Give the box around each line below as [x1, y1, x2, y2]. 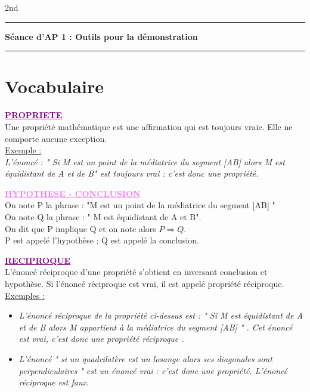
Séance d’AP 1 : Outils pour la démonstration [5, 30, 198, 42]
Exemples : [5, 289, 45, 301]
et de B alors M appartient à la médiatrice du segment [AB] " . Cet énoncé [18, 320, 293, 333]
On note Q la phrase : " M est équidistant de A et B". [5, 211, 201, 223]
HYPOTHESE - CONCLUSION [5, 187, 141, 199]
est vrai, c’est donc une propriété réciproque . [18, 332, 184, 345]
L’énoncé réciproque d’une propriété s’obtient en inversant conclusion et [5, 266, 268, 278]
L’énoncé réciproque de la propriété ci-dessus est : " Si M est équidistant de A [18, 309, 303, 322]
